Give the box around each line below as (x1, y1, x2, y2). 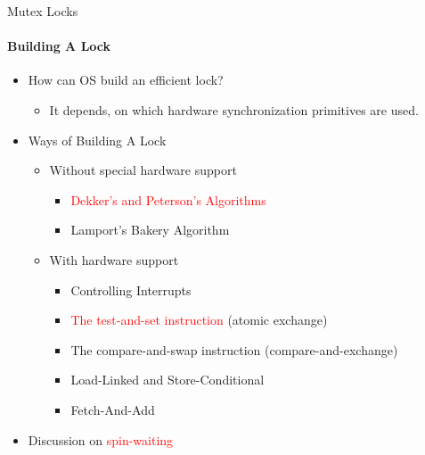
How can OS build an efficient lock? (28, 70, 224, 89)
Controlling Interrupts (70, 280, 192, 299)
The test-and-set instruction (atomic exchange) (70, 310, 328, 329)
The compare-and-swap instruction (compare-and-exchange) (70, 340, 398, 359)
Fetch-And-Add (70, 400, 155, 418)
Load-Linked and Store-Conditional (70, 370, 265, 389)
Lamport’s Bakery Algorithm (70, 220, 230, 239)
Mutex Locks (7, 2, 78, 20)
